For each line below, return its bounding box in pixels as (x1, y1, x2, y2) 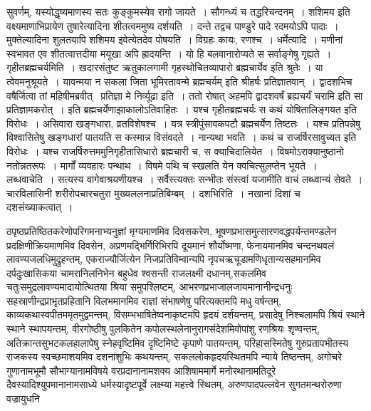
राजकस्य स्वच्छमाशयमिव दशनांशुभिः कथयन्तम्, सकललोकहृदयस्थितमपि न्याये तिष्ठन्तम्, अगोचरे (6, 349, 343, 364)
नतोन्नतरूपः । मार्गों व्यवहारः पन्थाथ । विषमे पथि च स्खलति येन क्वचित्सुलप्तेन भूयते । (6, 157, 318, 172)
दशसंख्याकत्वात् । (6, 199, 73, 214)
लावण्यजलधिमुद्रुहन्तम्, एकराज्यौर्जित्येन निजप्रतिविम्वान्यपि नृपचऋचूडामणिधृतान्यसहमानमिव (6, 251, 321, 266)
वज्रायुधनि (6, 391, 40, 406)
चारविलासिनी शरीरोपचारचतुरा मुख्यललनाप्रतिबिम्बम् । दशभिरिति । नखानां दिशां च (6, 185, 301, 200)
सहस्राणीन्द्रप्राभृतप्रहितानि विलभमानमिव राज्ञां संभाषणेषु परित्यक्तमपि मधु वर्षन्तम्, (6, 293, 281, 308)
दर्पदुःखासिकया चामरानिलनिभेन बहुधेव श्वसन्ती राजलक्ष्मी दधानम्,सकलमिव (6, 265, 266, 280)
